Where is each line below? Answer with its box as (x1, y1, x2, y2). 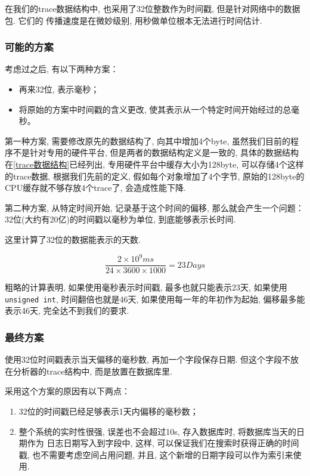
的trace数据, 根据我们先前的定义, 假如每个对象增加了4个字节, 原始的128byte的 (5, 169, 305, 182)
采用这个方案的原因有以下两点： (5, 385, 130, 397)
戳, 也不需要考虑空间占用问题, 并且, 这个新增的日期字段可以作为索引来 (18, 448, 293, 460)
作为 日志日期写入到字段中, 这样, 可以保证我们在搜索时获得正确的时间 (27, 437, 299, 449)
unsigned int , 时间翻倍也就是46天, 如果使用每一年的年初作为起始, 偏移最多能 (5, 292, 305, 305)
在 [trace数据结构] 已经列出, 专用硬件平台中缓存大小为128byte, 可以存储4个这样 (5, 157, 304, 170)
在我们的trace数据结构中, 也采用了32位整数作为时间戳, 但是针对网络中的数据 (5, 2, 300, 14)
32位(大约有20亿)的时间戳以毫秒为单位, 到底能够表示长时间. (5, 213, 236, 225)
